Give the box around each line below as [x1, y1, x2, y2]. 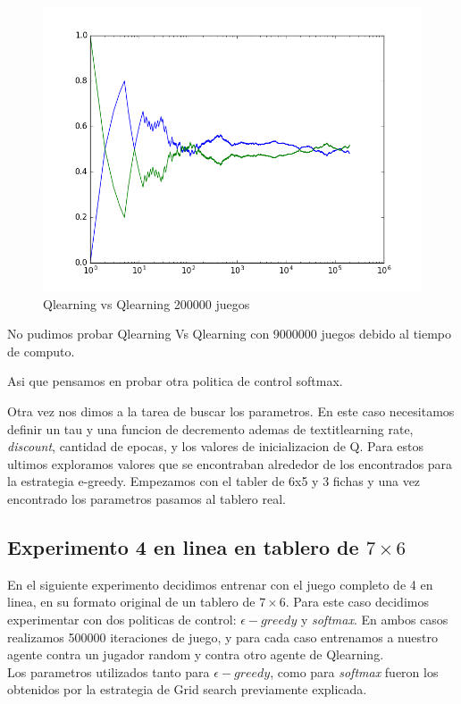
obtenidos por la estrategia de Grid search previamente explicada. [7, 680, 367, 699]
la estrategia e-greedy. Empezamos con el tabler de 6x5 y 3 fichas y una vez [7, 472, 421, 490]
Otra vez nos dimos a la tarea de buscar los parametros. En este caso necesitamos [7, 401, 455, 420]
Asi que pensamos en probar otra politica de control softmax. [7, 372, 343, 390]
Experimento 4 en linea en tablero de [7, 532, 359, 560]
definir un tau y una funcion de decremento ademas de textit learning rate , [7, 419, 414, 438]
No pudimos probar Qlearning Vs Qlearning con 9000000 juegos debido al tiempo [7, 324, 452, 343]
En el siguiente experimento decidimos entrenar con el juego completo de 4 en [7, 574, 433, 593]
